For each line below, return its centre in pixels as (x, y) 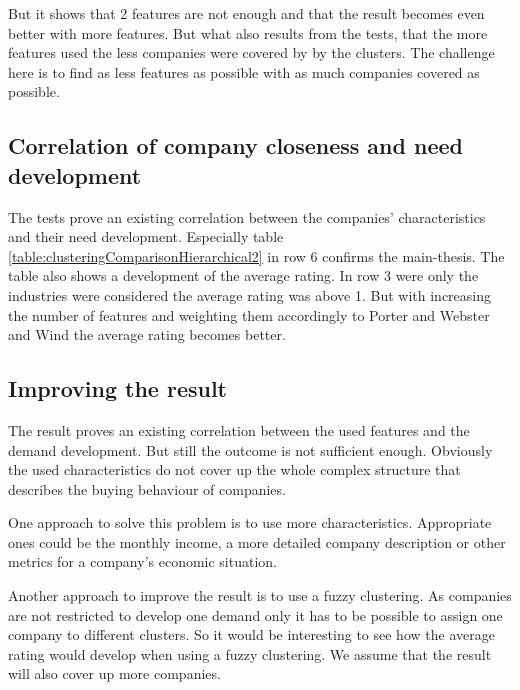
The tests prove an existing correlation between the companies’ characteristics (247, 216)
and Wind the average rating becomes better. (147, 334)
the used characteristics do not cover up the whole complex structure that (234, 469)
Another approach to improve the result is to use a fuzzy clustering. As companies (260, 595)
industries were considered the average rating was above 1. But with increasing (249, 294)
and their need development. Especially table (146, 236)
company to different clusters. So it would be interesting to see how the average (251, 634)
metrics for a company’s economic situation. (143, 561)
